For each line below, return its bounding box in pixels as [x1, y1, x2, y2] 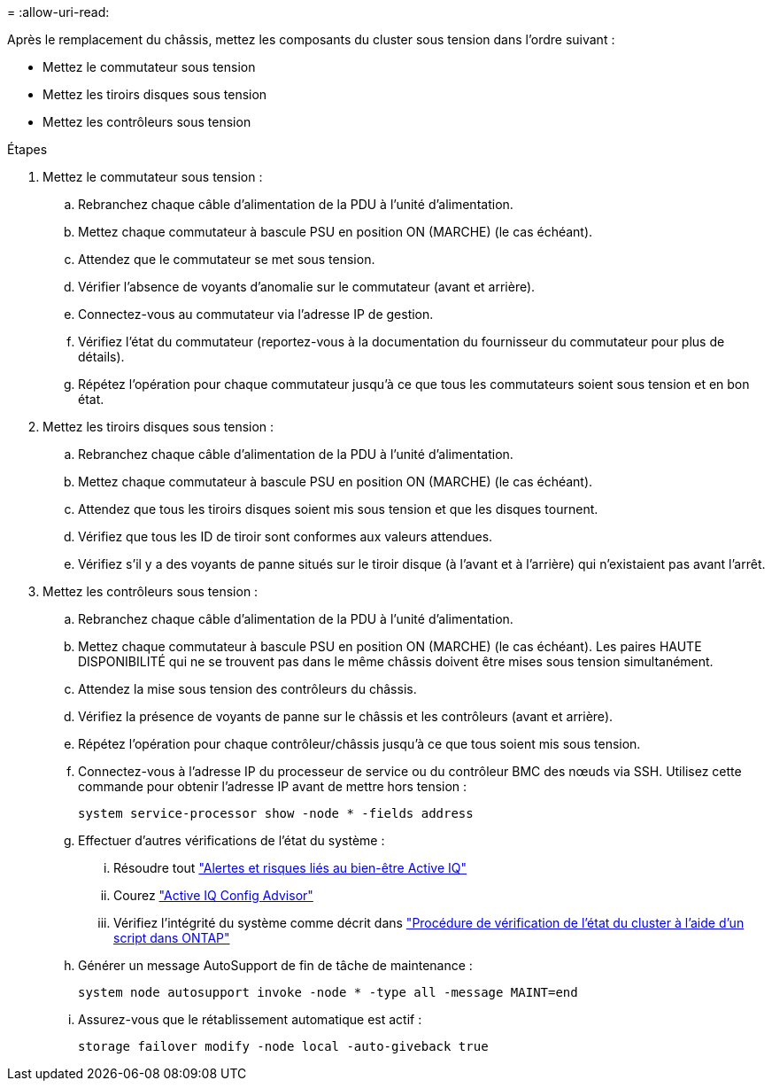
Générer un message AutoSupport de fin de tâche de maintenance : [78, 958, 473, 973]
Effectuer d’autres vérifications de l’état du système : [78, 833, 385, 848]
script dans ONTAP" [113, 930, 230, 945]
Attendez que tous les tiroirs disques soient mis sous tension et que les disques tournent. [78, 501, 598, 517]
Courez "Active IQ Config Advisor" [113, 888, 313, 903]
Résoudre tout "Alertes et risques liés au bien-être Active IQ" [113, 860, 467, 875]
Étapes [7, 142, 48, 157]
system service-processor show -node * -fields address [78, 806, 474, 820]
